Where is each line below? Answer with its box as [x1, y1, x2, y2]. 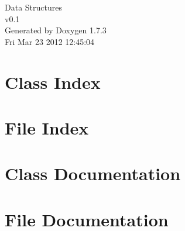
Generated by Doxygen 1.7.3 [5, 24, 107, 36]
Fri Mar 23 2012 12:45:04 [5, 35, 95, 47]
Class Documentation [5, 161, 181, 185]
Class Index [5, 70, 101, 94]
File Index [5, 115, 89, 139]
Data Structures [5, 1, 62, 13]
